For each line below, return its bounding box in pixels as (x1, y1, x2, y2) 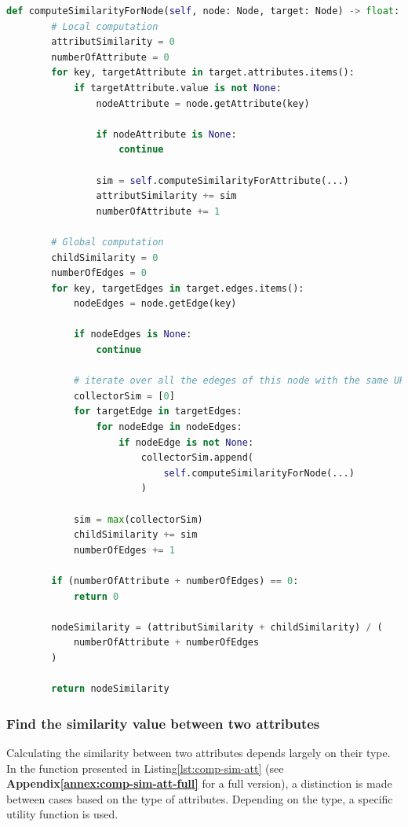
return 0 (73, 590, 119, 602)
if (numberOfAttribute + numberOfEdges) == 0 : (51, 575, 299, 586)
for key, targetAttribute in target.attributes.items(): (51, 67, 355, 79)
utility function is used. (6, 806, 118, 822)
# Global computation (51, 236, 164, 248)
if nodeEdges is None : (73, 329, 192, 340)
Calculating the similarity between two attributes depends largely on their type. (6, 744, 391, 760)
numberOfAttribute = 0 (51, 51, 169, 63)
